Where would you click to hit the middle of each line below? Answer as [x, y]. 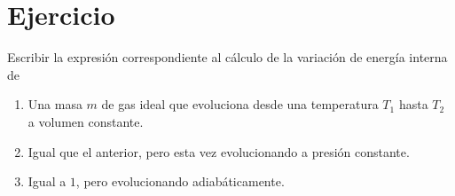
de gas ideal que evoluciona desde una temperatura [240, 104]
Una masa [55, 104]
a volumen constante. [86, 121]
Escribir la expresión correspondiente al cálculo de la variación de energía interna [227, 57]
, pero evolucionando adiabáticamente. [180, 181]
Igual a [47, 181]
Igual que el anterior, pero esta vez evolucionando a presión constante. [219, 151]
